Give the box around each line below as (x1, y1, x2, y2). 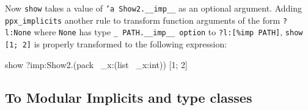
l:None (5, 29, 31, 38)
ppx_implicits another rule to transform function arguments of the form (5, 13, 280, 26)
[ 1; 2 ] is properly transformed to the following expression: (5, 37, 227, 50)
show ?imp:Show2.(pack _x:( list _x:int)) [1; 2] (5, 58, 188, 70)
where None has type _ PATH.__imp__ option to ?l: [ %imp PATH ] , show (34, 26, 303, 38)
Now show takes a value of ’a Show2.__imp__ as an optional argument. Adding (5, 2, 302, 14)
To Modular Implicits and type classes (5, 88, 252, 106)
